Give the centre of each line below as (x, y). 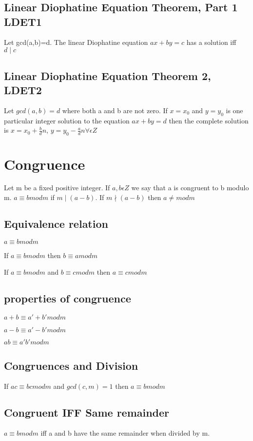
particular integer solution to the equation (67, 120)
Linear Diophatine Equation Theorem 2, (107, 75)
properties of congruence (68, 298)
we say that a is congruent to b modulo (190, 188)
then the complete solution (209, 120)
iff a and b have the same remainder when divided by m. (125, 432)
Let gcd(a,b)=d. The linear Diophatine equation (76, 42)
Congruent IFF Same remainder (87, 412)
